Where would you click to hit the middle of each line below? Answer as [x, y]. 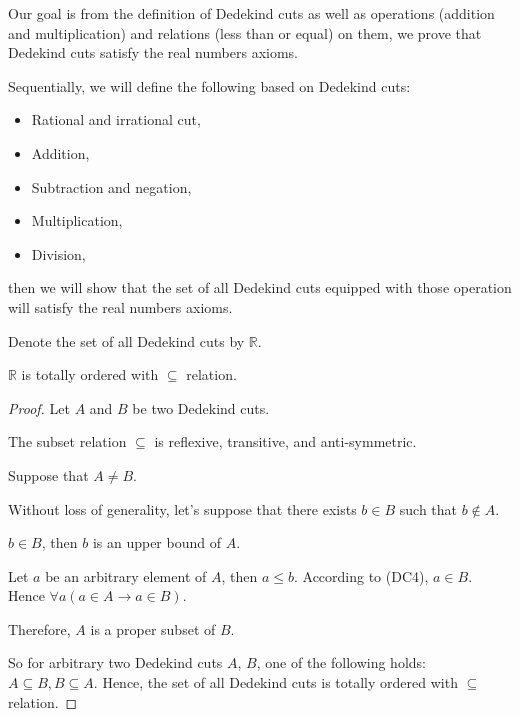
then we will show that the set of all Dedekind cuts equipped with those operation [260, 287]
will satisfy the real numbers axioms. [120, 306]
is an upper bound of [156, 542]
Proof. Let [39, 407]
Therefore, [39, 628]
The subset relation [67, 441]
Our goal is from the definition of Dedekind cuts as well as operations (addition [251, 13]
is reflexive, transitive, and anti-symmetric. [285, 441]
